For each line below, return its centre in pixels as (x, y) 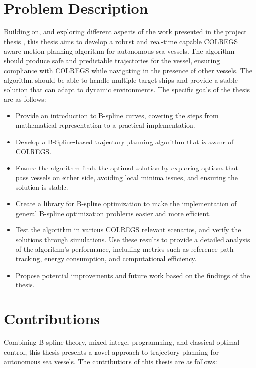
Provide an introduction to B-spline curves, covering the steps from (117, 115)
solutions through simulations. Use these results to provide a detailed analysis (133, 239)
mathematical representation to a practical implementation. (105, 125)
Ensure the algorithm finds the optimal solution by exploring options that (127, 168)
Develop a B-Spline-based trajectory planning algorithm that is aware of (125, 142)
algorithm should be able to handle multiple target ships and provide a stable (121, 80)
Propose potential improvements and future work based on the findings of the (133, 275)
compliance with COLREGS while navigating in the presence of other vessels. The (128, 70)
